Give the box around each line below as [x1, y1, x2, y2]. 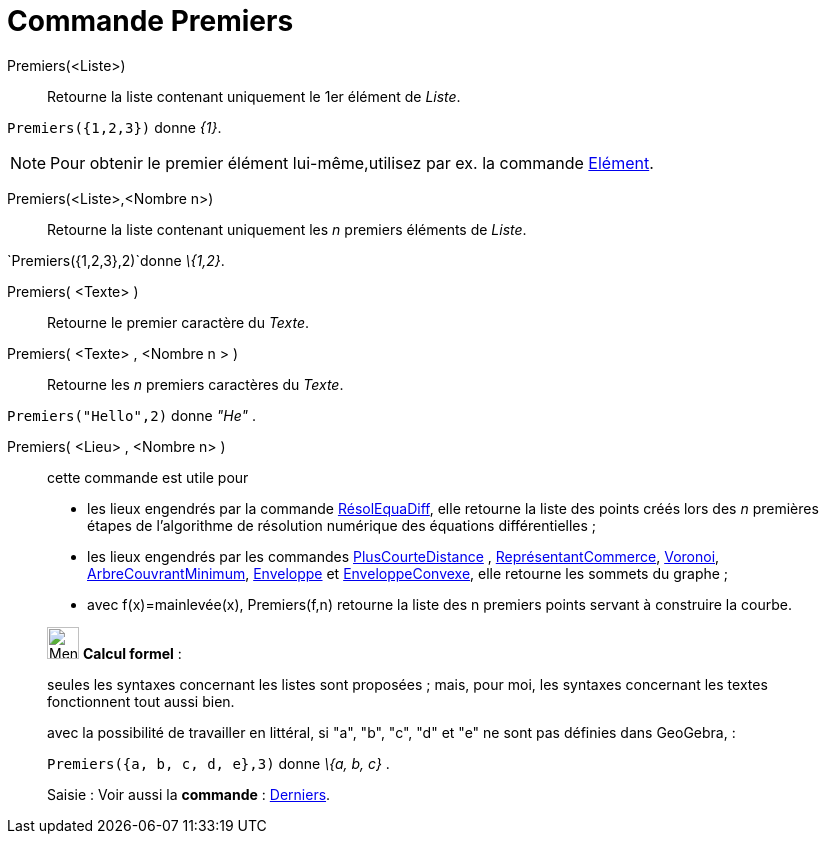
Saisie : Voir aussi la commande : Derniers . [47, 785, 331, 803]
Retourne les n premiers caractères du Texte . [47, 375, 344, 393]
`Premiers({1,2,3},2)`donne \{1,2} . [7, 251, 225, 269]
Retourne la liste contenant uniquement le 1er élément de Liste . [47, 87, 461, 105]
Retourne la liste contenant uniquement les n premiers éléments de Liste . [47, 220, 527, 238]
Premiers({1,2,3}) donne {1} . [7, 118, 222, 136]
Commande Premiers [7, 4, 294, 38]
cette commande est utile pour [47, 468, 249, 486]
